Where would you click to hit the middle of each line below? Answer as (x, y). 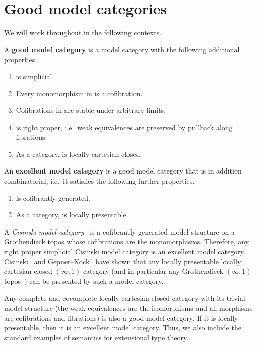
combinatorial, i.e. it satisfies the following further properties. (100, 181)
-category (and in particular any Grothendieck (152, 271)
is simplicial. (35, 76)
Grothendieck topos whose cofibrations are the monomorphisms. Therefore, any (127, 241)
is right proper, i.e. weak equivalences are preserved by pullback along (124, 127)
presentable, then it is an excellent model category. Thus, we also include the (123, 328)
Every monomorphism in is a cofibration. (79, 93)
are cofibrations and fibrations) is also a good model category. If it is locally (121, 318)
